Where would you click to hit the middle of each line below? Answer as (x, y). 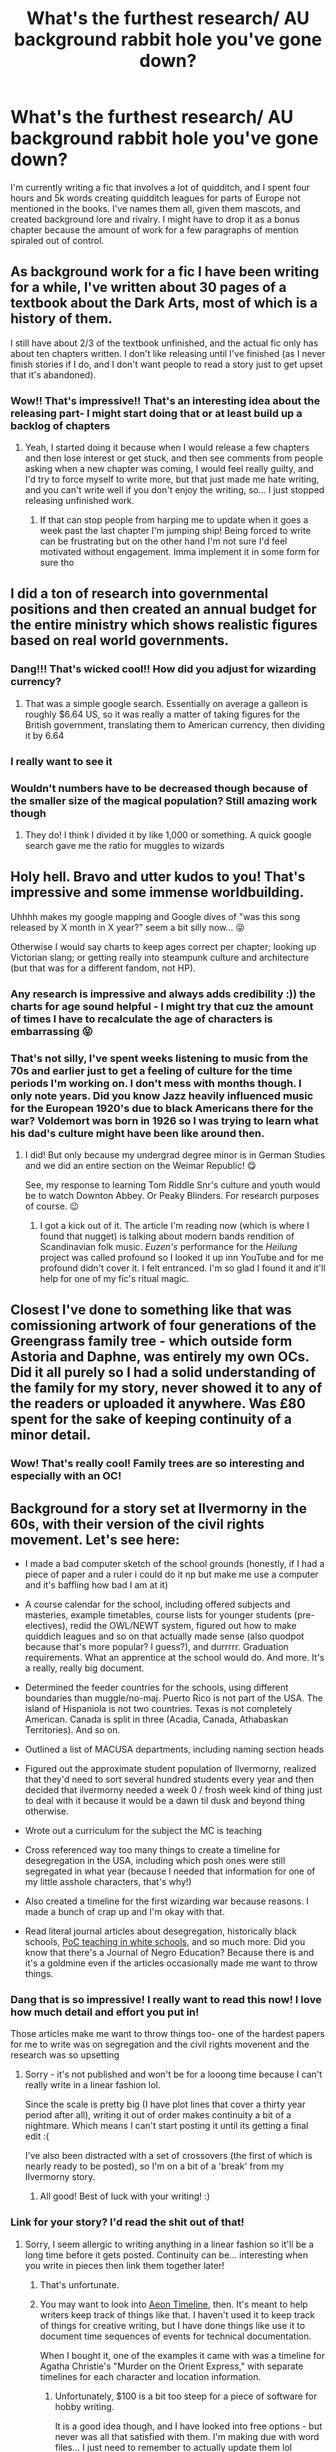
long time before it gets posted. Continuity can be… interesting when (166, 2254)
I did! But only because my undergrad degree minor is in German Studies (175, 1154)
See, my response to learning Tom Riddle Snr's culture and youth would (172, 1184)
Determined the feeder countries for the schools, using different (156, 1688)
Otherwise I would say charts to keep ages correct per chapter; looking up (163, 946)
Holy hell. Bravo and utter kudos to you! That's (158, 877)
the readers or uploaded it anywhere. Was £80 (158, 1403)
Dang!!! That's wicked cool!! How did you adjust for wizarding (163, 669)
